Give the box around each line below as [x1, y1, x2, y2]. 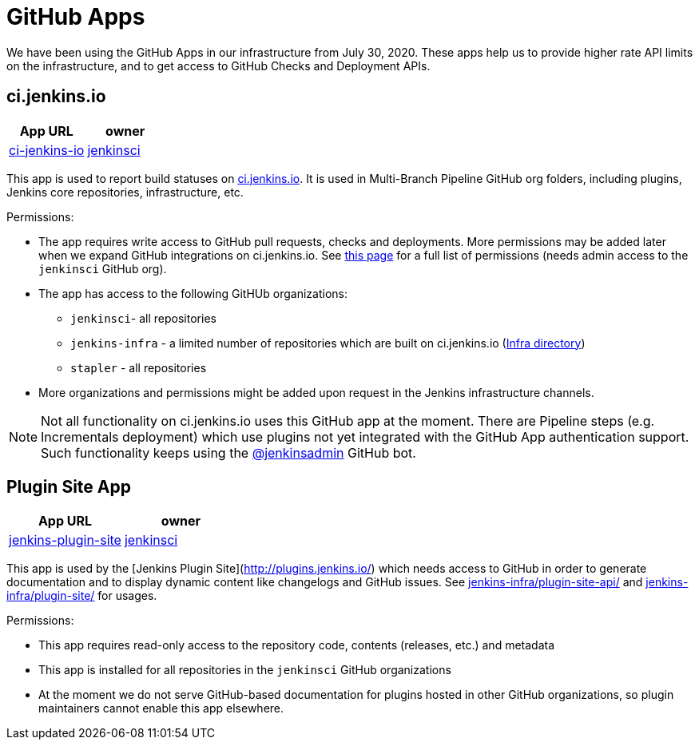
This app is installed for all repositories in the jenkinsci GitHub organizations [38, 663, 451, 677]
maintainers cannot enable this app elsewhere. [38, 701, 284, 716]
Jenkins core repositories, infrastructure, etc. [6, 185, 244, 199]
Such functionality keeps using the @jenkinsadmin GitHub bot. [41, 444, 416, 461]
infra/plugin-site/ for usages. [6, 589, 157, 603]
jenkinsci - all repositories [70, 311, 216, 325]
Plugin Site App [6, 477, 131, 498]
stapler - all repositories [70, 360, 207, 375]
